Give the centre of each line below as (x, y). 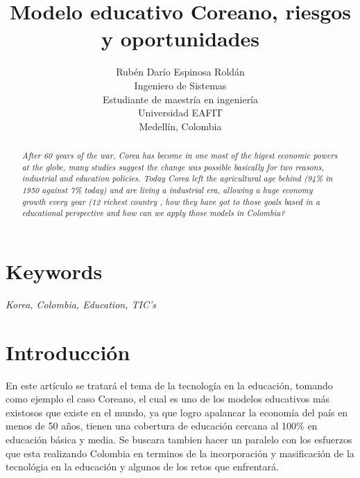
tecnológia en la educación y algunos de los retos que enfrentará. (142, 467)
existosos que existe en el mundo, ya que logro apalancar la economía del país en (177, 412)
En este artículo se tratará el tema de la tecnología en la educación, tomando (169, 385)
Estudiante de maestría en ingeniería (180, 99)
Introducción (68, 352)
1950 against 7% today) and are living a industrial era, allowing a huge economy (167, 190)
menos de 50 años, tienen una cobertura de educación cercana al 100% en (162, 426)
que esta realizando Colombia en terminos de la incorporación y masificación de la (180, 453)
